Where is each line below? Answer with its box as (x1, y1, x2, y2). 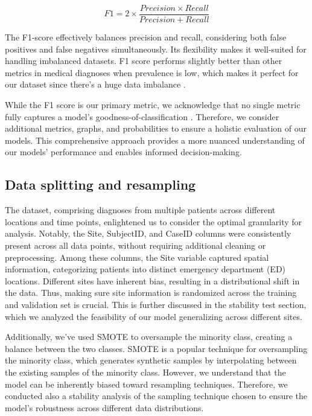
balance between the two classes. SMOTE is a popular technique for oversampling (5, 342, 308, 354)
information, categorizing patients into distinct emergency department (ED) (5, 263, 286, 275)
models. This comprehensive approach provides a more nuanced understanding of (5, 133, 305, 146)
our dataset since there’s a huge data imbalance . (5, 78, 186, 91)
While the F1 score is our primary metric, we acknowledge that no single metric (5, 98, 301, 111)
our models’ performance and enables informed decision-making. (5, 146, 242, 158)
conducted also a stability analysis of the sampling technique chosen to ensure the (5, 389, 308, 402)
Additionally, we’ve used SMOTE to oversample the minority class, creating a (5, 330, 293, 343)
